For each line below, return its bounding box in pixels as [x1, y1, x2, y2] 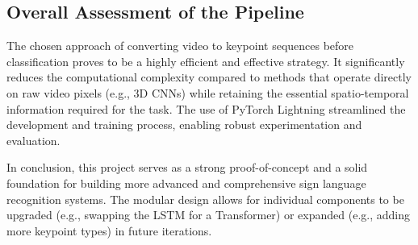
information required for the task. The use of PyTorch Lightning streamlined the [6, 100, 406, 117]
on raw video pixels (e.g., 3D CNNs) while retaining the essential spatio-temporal [6, 84, 409, 101]
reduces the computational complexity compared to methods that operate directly [6, 69, 412, 85]
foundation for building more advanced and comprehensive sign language [6, 174, 366, 191]
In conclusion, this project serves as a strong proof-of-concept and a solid [6, 159, 368, 176]
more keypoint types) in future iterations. [6, 222, 212, 239]
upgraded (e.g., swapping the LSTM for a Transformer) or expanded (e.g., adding [6, 206, 410, 223]
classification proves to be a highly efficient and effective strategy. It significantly [6, 52, 405, 69]
